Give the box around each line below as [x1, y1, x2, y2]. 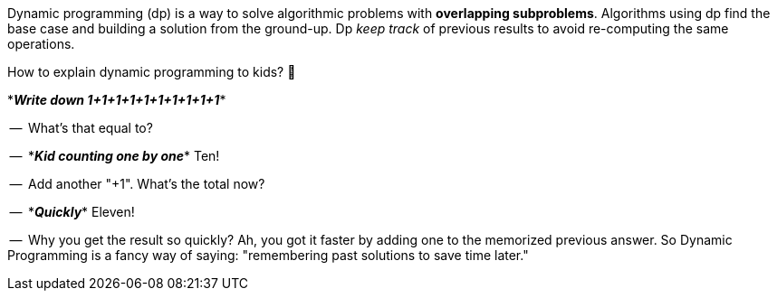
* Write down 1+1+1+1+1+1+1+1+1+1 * [7, 92, 226, 107]
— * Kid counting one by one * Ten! [9, 148, 220, 163]
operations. [7, 36, 75, 51]
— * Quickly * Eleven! [9, 204, 135, 219]
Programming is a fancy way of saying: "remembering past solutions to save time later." [7, 247, 529, 263]
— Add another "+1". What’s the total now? [9, 176, 265, 191]
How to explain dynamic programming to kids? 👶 [7, 64, 296, 79]
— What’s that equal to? [9, 120, 153, 135]
